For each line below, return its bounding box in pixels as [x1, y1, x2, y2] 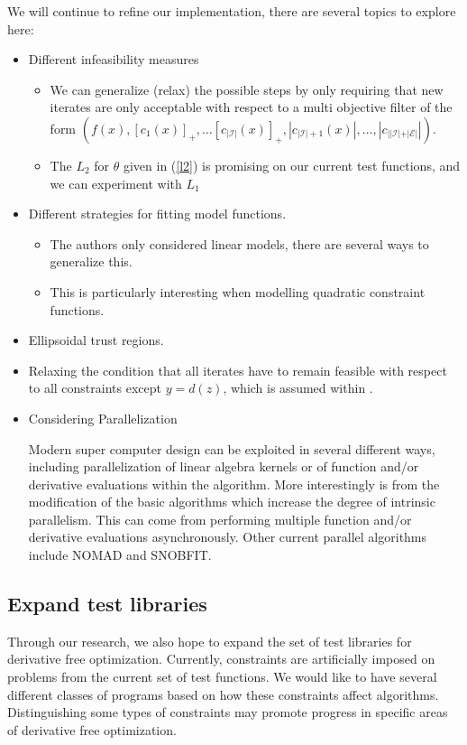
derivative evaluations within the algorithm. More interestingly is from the [28, 474, 440, 493]
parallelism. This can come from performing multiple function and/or [28, 509, 412, 528]
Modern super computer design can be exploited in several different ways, [28, 439, 435, 458]
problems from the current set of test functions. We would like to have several [7, 667, 437, 686]
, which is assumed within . [223, 378, 373, 397]
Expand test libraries [7, 590, 207, 618]
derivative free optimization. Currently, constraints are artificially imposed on [7, 649, 435, 668]
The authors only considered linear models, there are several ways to [50, 234, 429, 253]
